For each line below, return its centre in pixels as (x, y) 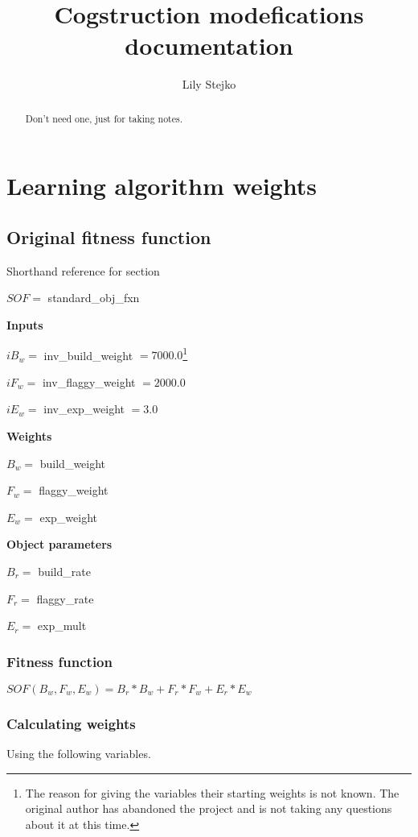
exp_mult (62, 626)
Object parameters (59, 544)
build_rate (64, 571)
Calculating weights (71, 723)
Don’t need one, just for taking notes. (104, 118)
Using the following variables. (79, 754)
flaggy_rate (65, 598)
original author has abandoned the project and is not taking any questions (209, 808)
